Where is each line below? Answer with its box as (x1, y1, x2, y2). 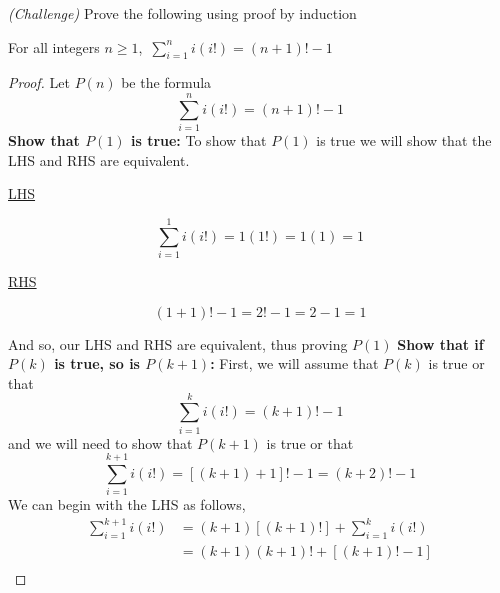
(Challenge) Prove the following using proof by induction (8, 3, 357, 23)
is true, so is (54, 353, 140, 374)
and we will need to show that (8, 432, 193, 453)
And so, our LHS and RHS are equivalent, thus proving (8, 333, 348, 354)
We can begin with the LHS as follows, (8, 494, 246, 515)
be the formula (121, 72, 212, 93)
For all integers (8, 36, 100, 57)
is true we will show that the (316, 130, 492, 151)
